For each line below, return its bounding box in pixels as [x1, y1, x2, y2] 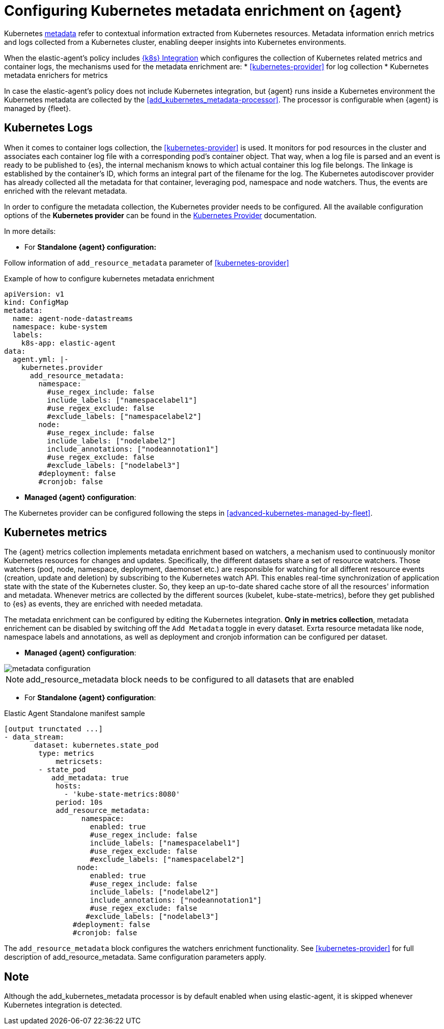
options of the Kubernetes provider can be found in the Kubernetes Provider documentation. [4, 210, 317, 220]
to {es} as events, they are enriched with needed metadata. [4, 599, 203, 609]
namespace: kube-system [12, 322, 107, 331]
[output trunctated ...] [4, 725, 103, 733]
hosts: [55, 782, 81, 790]
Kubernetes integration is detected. [4, 1000, 122, 1010]
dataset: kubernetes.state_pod [34, 741, 159, 750]
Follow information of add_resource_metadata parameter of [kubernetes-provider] [4, 258, 289, 267]
